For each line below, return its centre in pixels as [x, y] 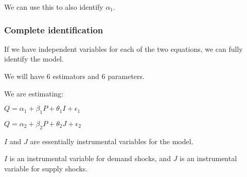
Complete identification [54, 30]
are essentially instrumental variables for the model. [112, 141]
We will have [24, 76]
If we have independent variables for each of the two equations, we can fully [123, 48]
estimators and [76, 76]
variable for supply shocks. [46, 168]
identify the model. [34, 59]
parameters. [126, 76]
